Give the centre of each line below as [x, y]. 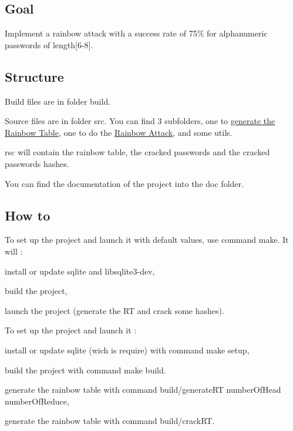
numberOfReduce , [37, 401]
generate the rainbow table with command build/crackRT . [110, 421]
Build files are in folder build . [58, 101]
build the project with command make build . [85, 370]
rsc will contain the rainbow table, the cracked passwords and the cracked [137, 152]
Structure [34, 76]
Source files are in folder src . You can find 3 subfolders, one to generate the [140, 121]
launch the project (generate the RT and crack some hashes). [114, 310]
